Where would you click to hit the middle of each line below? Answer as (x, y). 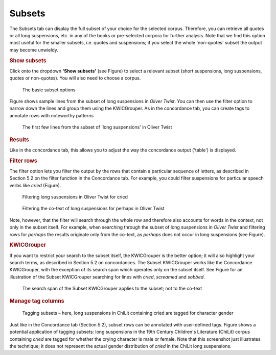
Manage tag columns (37, 301)
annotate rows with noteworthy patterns (52, 115)
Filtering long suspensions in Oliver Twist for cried (75, 197)
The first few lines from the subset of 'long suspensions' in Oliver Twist (97, 127)
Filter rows (24, 161)
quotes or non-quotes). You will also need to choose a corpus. (75, 78)
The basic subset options (49, 90)
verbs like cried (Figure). (35, 185)
